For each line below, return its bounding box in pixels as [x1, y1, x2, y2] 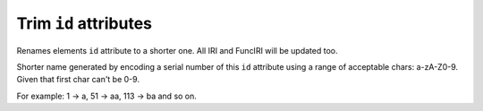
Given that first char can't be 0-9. [16, 74, 140, 85]
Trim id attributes [16, 13, 152, 33]
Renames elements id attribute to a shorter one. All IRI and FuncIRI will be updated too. [16, 45, 338, 55]
